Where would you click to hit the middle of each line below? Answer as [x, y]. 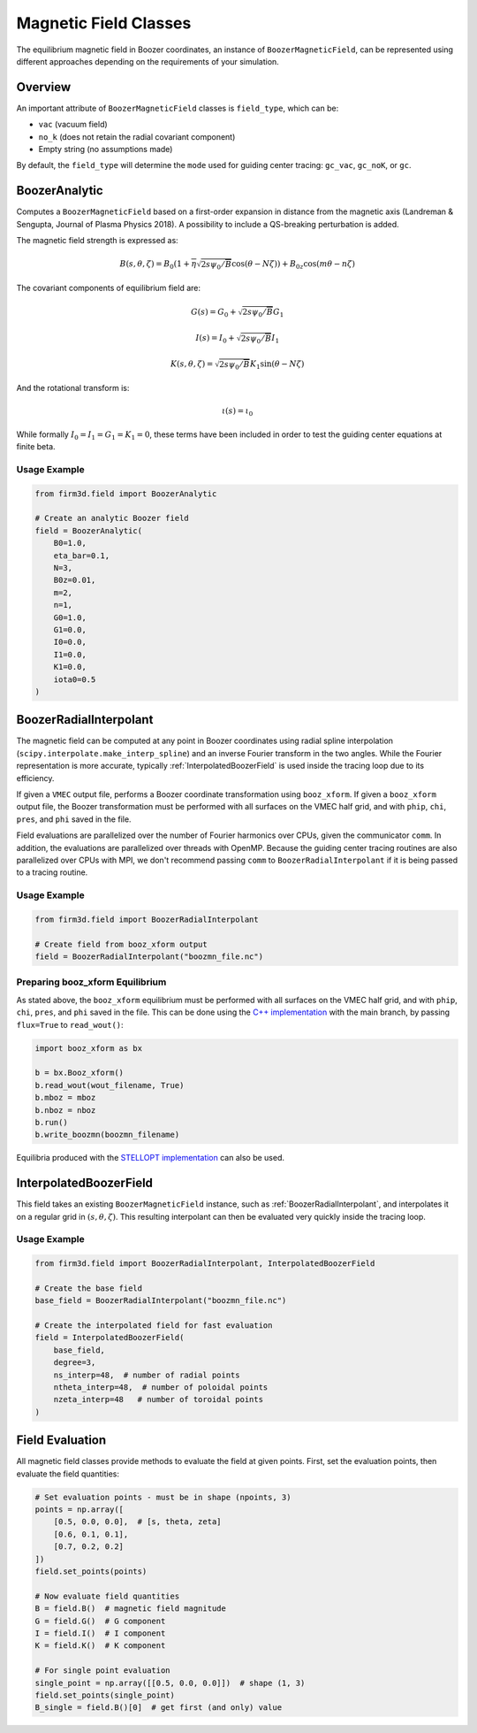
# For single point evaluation [103, 1671]
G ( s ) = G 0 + [214, 312]
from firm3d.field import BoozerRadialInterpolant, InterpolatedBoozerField [205, 1264]
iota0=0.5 [75, 679]
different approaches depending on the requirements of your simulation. [148, 61]
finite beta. [36, 447]
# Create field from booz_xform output [121, 944]
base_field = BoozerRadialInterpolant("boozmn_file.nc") [161, 1301]
